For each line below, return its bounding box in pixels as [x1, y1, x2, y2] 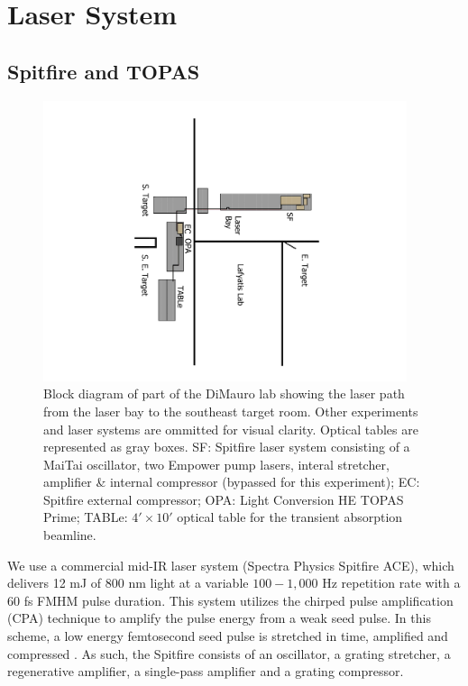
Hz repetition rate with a [322, 573, 461, 592]
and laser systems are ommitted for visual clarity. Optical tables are [43, 419, 418, 438]
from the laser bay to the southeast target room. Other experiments [43, 401, 418, 420]
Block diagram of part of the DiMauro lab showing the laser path [43, 384, 405, 403]
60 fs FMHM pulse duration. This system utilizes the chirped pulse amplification [7, 590, 454, 609]
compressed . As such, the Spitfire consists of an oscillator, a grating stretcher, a [7, 644, 451, 663]
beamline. [43, 526, 96, 544]
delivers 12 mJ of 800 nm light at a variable [7, 573, 249, 592]
